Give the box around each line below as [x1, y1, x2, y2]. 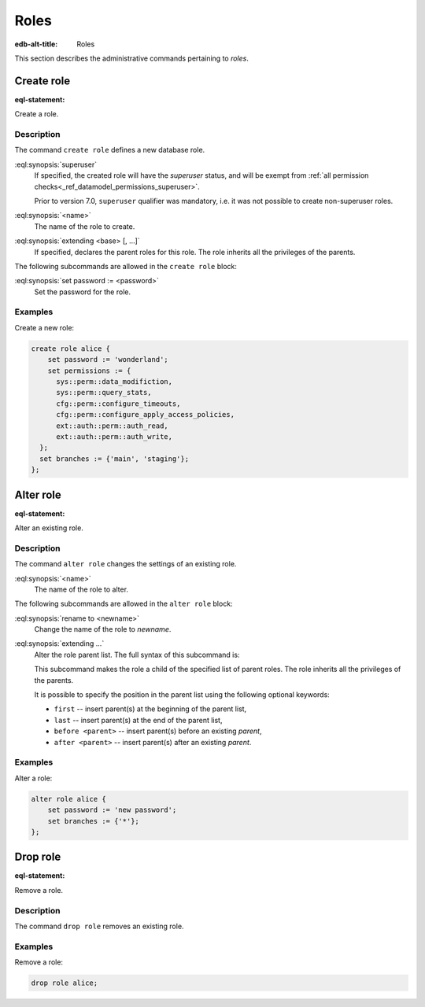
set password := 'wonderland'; [47, 355, 168, 364]
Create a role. [14, 109, 59, 119]
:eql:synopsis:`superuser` [14, 160, 98, 169]
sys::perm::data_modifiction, [56, 377, 173, 385]
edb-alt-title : [14, 39, 58, 49]
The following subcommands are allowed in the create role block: [14, 261, 238, 271]
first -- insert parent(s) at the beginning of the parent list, [54, 704, 247, 714]
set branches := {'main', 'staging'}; [39, 454, 189, 463]
